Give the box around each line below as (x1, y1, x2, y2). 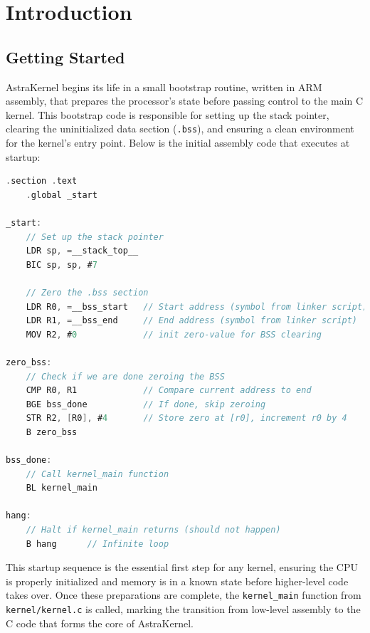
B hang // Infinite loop (26, 538, 169, 549)
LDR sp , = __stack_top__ (26, 246, 139, 256)
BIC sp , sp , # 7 (26, 259, 97, 270)
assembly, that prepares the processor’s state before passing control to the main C (6, 93, 364, 108)
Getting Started (6, 46, 125, 68)
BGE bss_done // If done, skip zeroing (26, 399, 266, 409)
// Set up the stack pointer (26, 231, 164, 242)
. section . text (6, 176, 78, 187)
